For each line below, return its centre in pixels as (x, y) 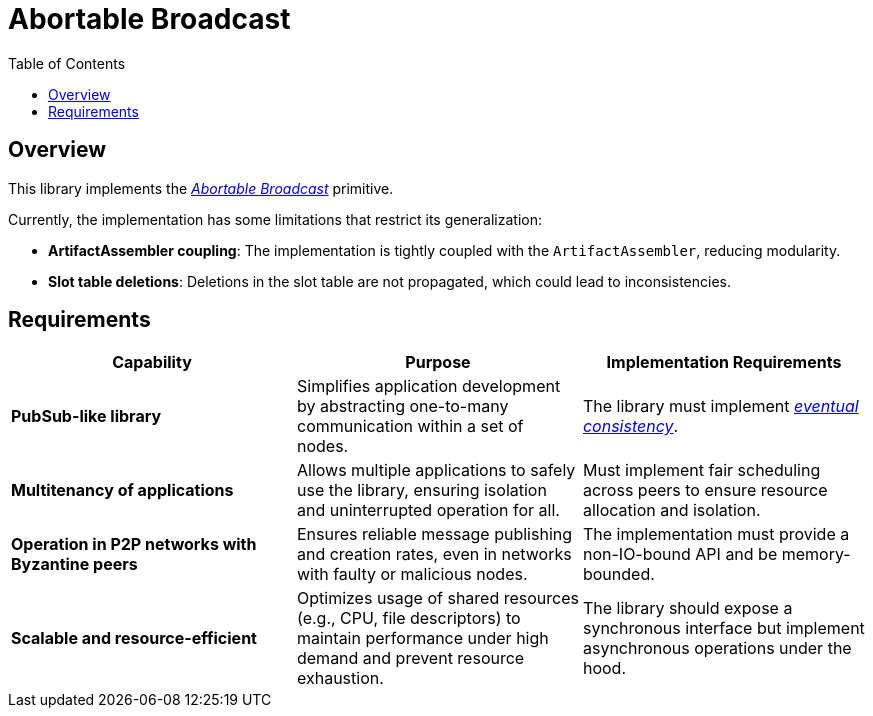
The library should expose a (687, 608)
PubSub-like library (86, 416)
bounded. (618, 574)
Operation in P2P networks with (134, 544)
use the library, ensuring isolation (421, 490)
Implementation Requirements (724, 362)
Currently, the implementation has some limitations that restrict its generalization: (275, 219)
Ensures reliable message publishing (434, 534)
